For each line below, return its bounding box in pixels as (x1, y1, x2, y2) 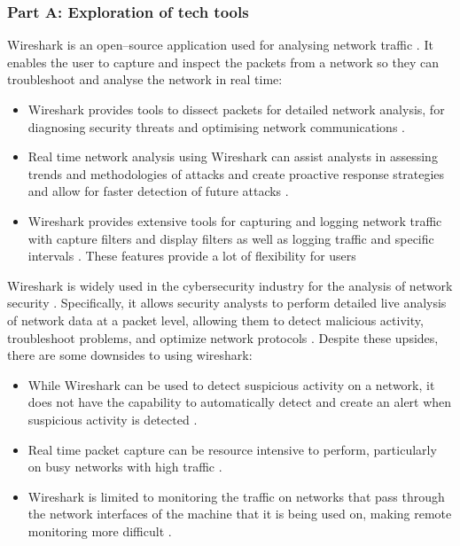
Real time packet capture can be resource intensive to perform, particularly (27, 440, 437, 458)
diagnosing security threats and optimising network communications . (27, 117, 405, 136)
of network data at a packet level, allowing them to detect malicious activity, (7, 310, 424, 329)
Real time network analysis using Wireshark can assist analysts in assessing (27, 147, 438, 166)
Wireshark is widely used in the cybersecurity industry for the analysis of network (7, 276, 453, 294)
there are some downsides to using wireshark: (7, 346, 253, 364)
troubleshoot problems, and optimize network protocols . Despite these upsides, (7, 328, 439, 347)
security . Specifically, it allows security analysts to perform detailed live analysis (7, 293, 447, 312)
